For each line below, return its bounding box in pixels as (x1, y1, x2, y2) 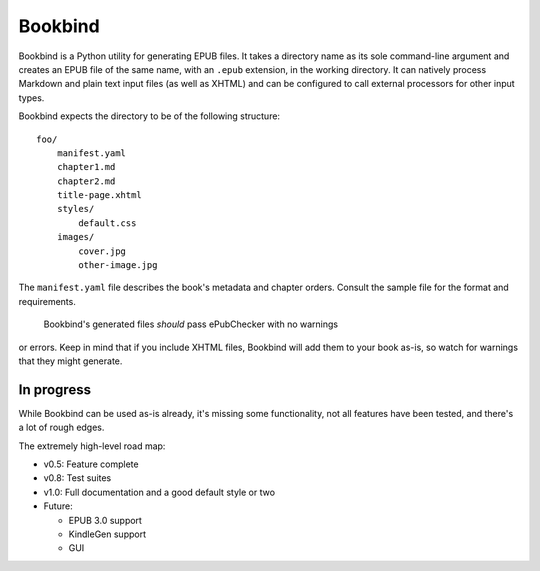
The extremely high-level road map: (18, 440, 166, 452)
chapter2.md (56, 175, 116, 187)
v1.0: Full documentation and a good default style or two (43, 486, 275, 498)
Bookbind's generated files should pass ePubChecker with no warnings (43, 318, 339, 330)
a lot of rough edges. (18, 421, 105, 434)
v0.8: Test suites (43, 472, 112, 484)
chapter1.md (56, 161, 116, 173)
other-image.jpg (78, 260, 158, 271)
